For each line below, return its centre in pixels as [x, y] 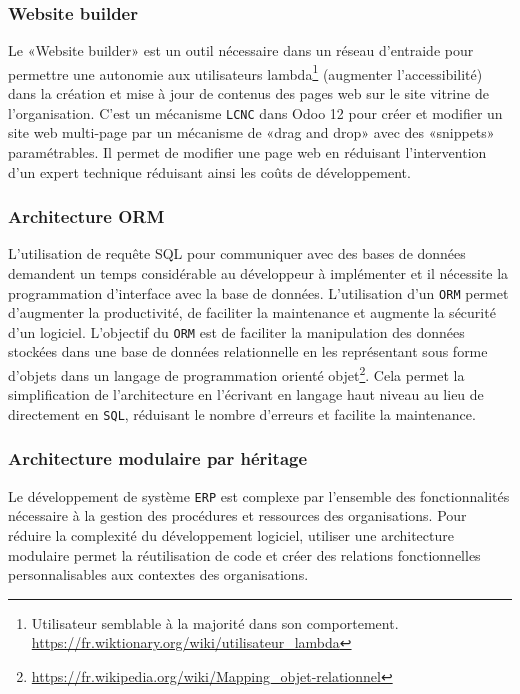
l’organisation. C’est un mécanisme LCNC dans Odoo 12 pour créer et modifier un [255, 112]
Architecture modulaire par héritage [158, 458]
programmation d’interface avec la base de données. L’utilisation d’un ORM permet [258, 292]
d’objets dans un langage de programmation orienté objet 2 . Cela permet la [236, 373]
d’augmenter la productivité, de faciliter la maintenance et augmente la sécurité [252, 312]
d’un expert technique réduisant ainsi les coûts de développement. [209, 171]
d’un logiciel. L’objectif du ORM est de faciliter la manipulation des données [236, 331]
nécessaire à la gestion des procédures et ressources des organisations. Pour [237, 515]
